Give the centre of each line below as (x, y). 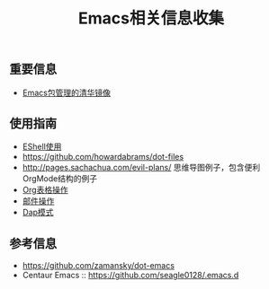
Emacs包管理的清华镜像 (66, 92)
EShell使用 (42, 147)
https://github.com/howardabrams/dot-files (103, 157)
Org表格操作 (45, 190)
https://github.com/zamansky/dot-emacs (99, 266)
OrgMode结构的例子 (59, 179)
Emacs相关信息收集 (151, 18)
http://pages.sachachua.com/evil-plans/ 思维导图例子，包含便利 (141, 168)
